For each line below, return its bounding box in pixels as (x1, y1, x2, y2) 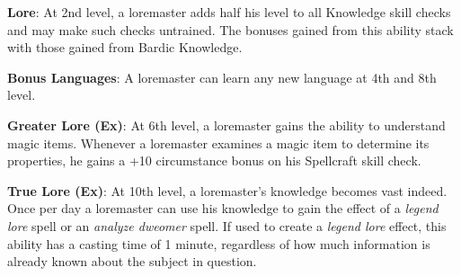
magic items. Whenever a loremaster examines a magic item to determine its (7, 133, 430, 152)
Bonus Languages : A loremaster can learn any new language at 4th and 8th (7, 67, 437, 86)
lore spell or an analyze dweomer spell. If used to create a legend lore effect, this (7, 216, 447, 235)
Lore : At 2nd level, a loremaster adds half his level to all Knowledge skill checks (7, 3, 451, 21)
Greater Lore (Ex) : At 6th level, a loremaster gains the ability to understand (7, 115, 446, 134)
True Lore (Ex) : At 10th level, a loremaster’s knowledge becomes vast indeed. (7, 181, 448, 200)
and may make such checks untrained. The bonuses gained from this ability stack (7, 20, 454, 39)
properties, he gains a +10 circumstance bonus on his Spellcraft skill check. (7, 151, 421, 170)
